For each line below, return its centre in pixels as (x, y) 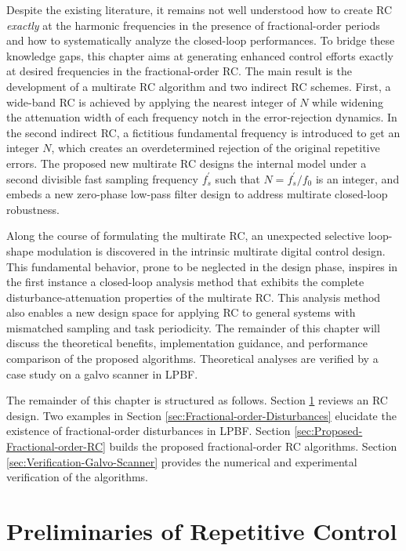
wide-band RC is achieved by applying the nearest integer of (151, 101)
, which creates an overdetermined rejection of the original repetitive (216, 148)
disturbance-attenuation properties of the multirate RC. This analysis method (194, 297)
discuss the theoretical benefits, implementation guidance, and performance (187, 343)
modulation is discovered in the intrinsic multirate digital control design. (211, 250)
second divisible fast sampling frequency (102, 178)
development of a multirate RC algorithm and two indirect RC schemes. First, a (199, 86)
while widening (348, 101)
